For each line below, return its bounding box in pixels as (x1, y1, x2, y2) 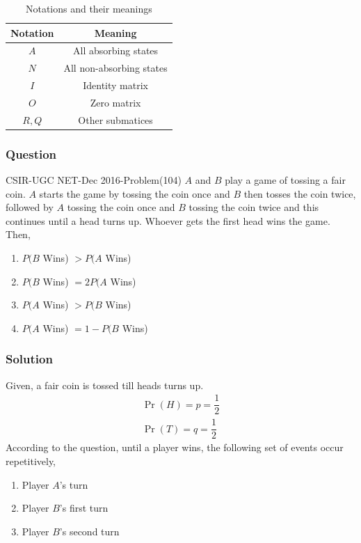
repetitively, (6, 453, 56, 468)
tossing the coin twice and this (188, 200, 319, 214)
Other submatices (78, 112, 153, 127)
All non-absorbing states (63, 61, 168, 75)
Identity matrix (83, 78, 148, 93)
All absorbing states (73, 43, 159, 58)
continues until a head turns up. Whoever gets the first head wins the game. (6, 213, 330, 228)
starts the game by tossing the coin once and (39, 186, 230, 200)
